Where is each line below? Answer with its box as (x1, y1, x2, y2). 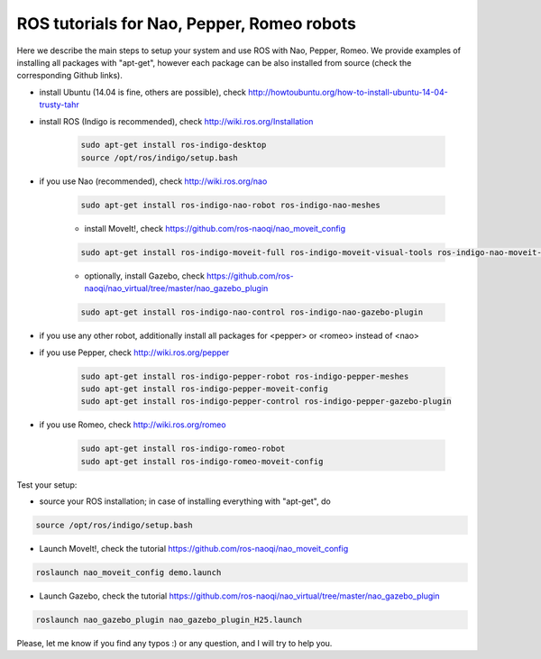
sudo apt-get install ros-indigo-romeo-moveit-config (80, 456, 324, 466)
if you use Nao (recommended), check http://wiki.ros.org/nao (39, 176, 268, 187)
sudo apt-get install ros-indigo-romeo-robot (80, 444, 286, 454)
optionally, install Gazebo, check (84, 270, 205, 281)
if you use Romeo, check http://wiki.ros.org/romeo (39, 419, 226, 430)
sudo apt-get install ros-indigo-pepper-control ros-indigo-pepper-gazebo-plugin (80, 397, 453, 407)
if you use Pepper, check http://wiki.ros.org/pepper (39, 347, 230, 358)
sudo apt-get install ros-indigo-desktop (80, 140, 267, 151)
